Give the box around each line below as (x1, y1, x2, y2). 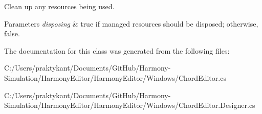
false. (4, 28, 20, 39)
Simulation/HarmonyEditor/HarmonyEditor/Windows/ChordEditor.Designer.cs (4, 100, 255, 110)
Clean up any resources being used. (4, 1, 115, 11)
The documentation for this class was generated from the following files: (4, 45, 230, 56)
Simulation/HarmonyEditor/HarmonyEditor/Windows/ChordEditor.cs (4, 72, 226, 83)
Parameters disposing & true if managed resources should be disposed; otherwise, (4, 18, 258, 29)
